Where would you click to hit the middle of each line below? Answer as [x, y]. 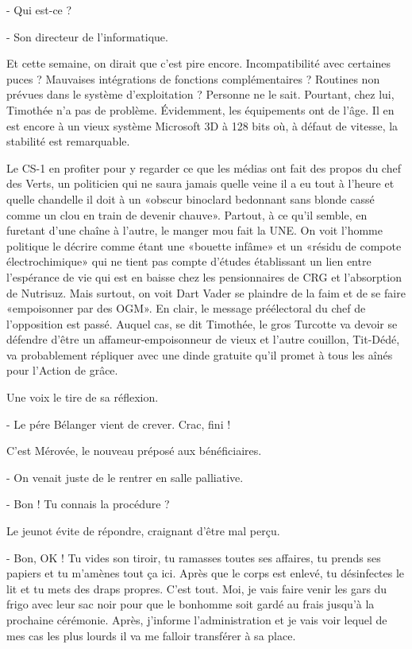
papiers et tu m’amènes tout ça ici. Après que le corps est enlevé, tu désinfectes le [206, 573]
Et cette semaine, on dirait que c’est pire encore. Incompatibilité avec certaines [198, 63]
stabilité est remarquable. [68, 141]
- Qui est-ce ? [39, 10]
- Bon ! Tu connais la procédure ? [88, 504]
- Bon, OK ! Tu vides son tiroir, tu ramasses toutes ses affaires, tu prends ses [194, 557]
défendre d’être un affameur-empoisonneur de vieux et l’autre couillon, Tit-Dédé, [203, 339]
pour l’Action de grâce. [62, 370]
